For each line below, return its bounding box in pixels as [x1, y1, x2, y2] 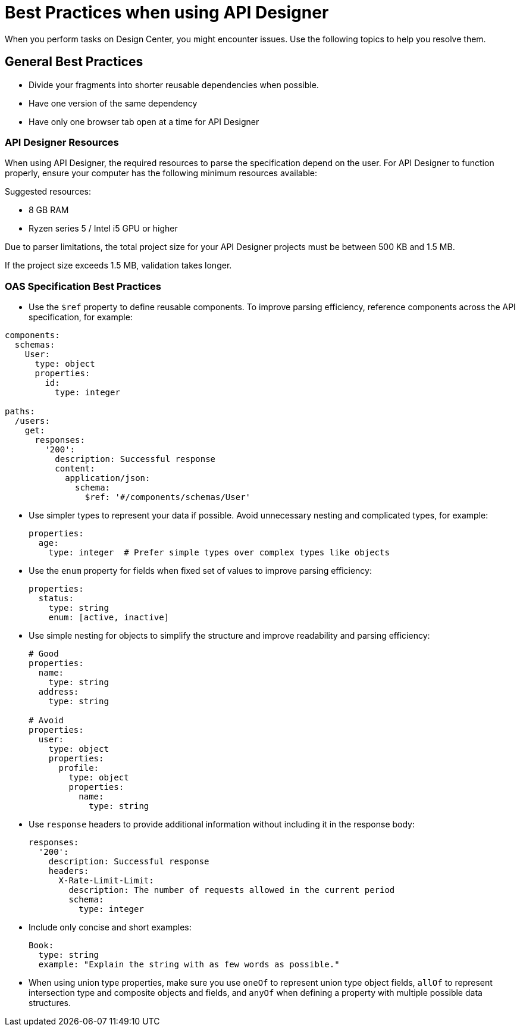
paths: [5, 407, 35, 417]
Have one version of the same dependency [29, 98, 198, 108]
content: [55, 464, 95, 474]
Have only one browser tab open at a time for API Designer [29, 116, 259, 127]
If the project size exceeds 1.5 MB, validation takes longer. [5, 260, 232, 271]
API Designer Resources [5, 136, 119, 148]
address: [38, 687, 79, 697]
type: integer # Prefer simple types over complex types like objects [48, 548, 390, 558]
